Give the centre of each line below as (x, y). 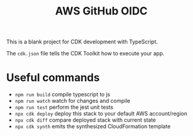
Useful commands (53, 78)
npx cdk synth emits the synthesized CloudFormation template (93, 126)
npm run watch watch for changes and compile (73, 101)
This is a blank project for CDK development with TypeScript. (82, 42)
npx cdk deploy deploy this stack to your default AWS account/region (101, 114)
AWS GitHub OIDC (101, 11)
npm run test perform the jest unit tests (64, 107)
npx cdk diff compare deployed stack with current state (85, 120)
